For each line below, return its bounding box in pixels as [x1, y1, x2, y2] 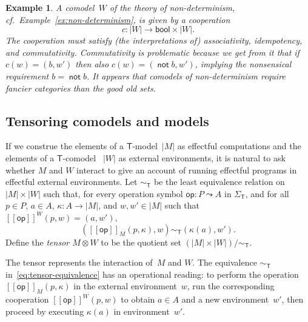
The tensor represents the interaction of [5, 256, 153, 269]
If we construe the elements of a [5, 139, 124, 152]
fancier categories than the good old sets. [5, 81, 156, 94]
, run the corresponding [187, 280, 275, 292]
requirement [5, 69, 49, 82]
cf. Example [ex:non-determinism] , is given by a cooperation [5, 13, 230, 25]
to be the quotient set [101, 235, 181, 248]
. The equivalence [192, 256, 257, 269]
